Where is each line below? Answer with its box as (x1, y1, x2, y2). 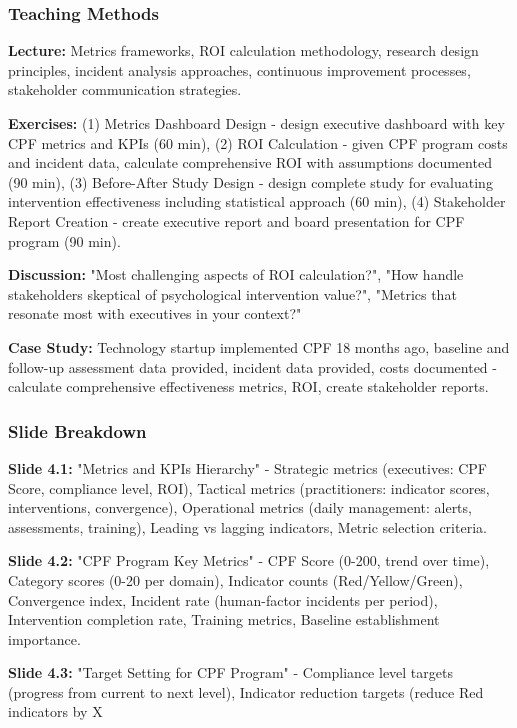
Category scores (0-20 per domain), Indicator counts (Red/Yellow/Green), (8, 569, 463, 590)
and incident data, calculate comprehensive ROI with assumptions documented (8, 152, 492, 173)
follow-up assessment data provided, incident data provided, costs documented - (8, 356, 497, 377)
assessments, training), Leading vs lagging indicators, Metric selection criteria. (8, 516, 487, 537)
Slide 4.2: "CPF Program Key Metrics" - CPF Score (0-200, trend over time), (8, 550, 490, 571)
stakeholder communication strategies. (8, 79, 242, 100)
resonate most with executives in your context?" (8, 303, 302, 324)
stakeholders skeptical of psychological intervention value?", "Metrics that (8, 283, 457, 304)
